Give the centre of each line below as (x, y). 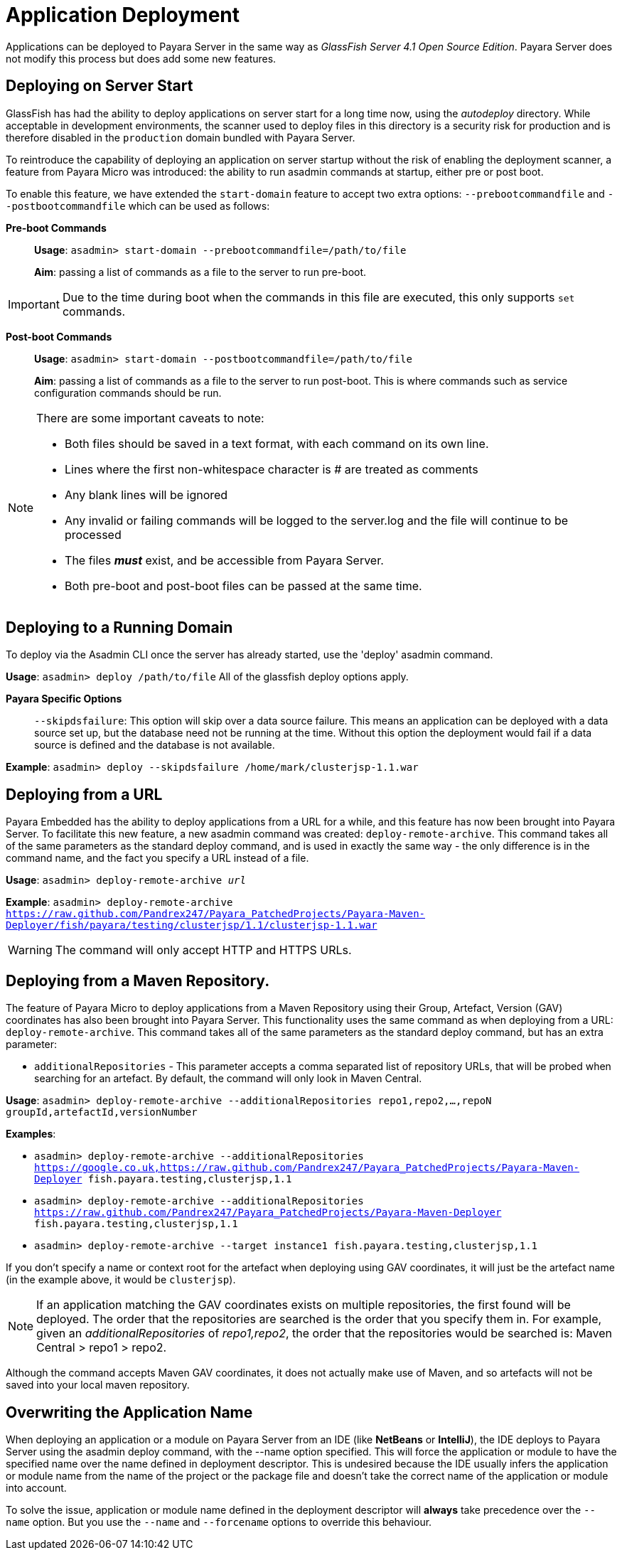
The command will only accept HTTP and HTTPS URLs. (203, 950)
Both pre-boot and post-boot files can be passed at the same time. (243, 586)
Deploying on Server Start (100, 86)
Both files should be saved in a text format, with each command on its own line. (277, 443)
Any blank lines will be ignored (146, 495)
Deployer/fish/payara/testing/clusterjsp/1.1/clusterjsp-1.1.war (192, 925)
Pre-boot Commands (56, 228)
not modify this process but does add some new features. (141, 58)
